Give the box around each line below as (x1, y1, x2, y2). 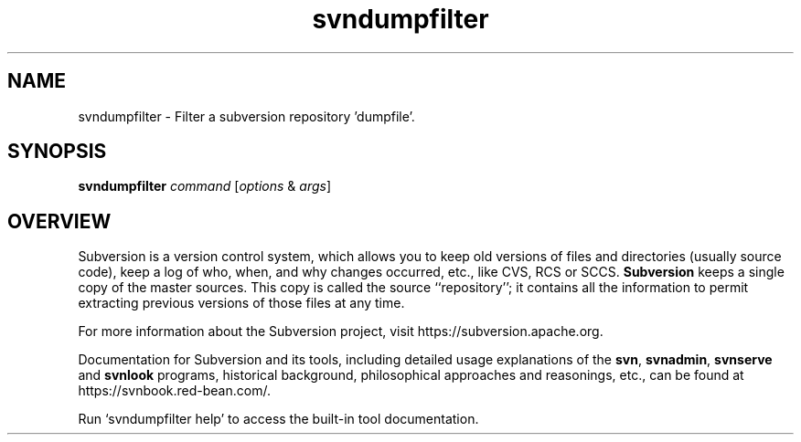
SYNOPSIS (7, 140, 107, 163)
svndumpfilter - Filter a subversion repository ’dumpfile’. (78, 108, 415, 124)
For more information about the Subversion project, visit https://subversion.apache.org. (78, 323, 603, 340)
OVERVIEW (7, 209, 112, 233)
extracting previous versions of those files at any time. (78, 295, 405, 311)
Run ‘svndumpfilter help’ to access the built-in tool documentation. (78, 411, 479, 427)
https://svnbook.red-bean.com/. (78, 383, 271, 399)
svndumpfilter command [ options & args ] (78, 178, 332, 195)
